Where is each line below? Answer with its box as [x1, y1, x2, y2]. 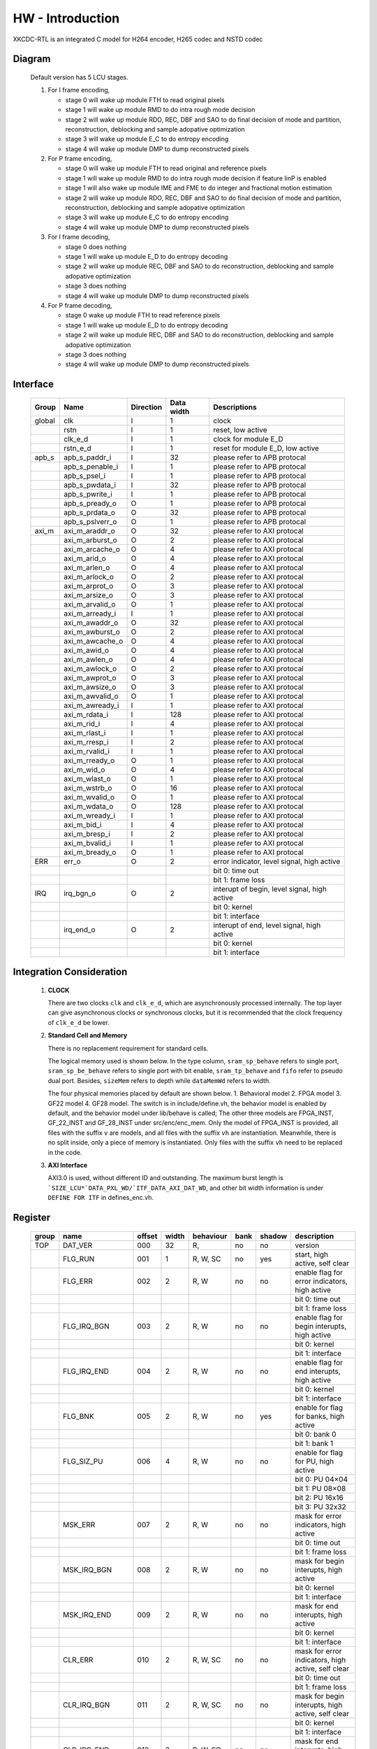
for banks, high [295, 1411, 345, 1421]
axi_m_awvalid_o [64, 691, 119, 701]
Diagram [13, 53, 51, 65]
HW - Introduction [13, 10, 120, 26]
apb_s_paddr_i [64, 452, 112, 462]
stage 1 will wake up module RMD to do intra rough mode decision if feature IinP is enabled [65, 174, 327, 182]
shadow [260, 1231, 288, 1241]
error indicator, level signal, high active [213, 856, 341, 866]
